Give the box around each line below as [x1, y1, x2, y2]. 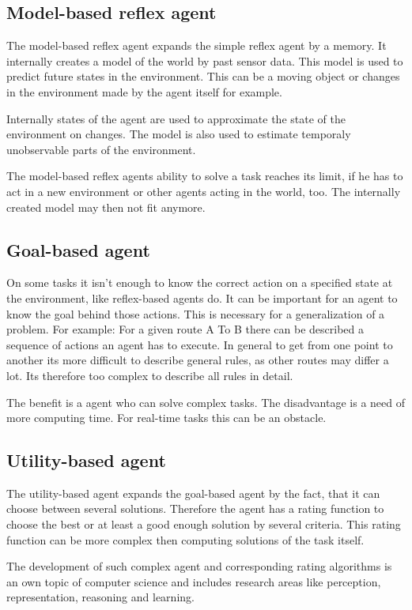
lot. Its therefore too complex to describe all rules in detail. [6, 367, 293, 383]
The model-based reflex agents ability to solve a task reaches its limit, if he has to [6, 168, 403, 184]
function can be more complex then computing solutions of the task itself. [6, 531, 365, 548]
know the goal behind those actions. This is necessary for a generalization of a [6, 305, 385, 322]
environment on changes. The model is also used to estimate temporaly [6, 126, 351, 142]
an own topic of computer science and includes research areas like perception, [6, 573, 381, 589]
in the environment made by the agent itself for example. [6, 83, 282, 100]
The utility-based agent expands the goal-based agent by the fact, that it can [6, 484, 380, 501]
